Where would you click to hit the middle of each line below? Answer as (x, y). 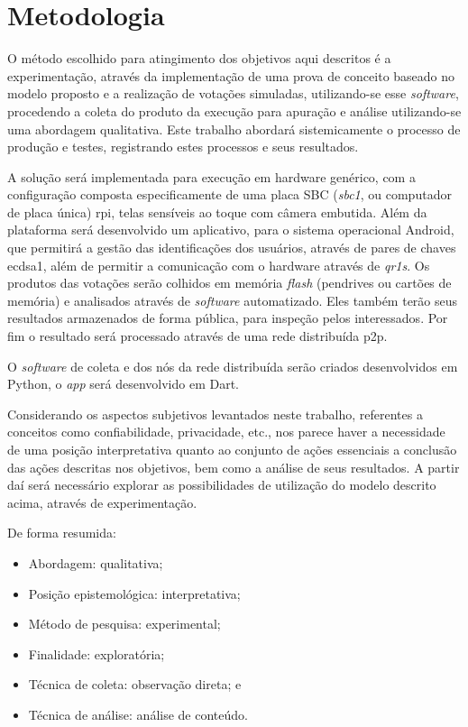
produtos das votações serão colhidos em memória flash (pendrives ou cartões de (229, 283)
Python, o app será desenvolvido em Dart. (123, 384)
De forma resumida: (62, 533)
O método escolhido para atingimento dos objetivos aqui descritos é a (199, 58)
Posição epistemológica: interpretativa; (134, 593)
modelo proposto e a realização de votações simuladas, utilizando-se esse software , (233, 93)
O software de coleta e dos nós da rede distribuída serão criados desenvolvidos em (233, 366)
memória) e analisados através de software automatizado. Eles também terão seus (233, 300)
